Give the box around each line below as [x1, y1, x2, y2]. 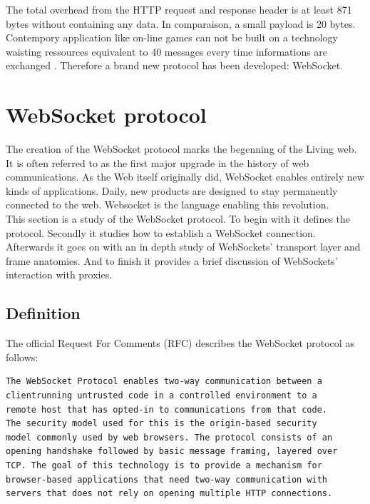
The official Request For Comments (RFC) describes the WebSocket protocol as [6, 336, 354, 351]
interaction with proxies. [6, 267, 113, 282]
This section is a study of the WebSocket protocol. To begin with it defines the [6, 211, 351, 226]
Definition [6, 302, 81, 324]
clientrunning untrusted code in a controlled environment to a [6, 390, 317, 401]
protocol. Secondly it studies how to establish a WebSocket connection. [6, 225, 316, 240]
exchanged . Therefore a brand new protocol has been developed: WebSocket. [6, 58, 344, 73]
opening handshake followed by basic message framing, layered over [6, 446, 338, 457]
